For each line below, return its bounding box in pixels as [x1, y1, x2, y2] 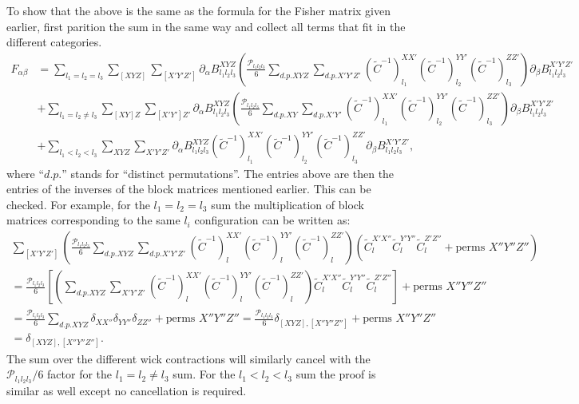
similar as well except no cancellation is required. [6, 382, 247, 398]
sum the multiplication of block [211, 196, 365, 212]
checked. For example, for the [6, 196, 150, 212]
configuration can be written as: [194, 212, 351, 228]
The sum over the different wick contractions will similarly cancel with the [6, 350, 371, 366]
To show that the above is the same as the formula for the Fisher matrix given [6, 2, 391, 18]
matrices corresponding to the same [6, 212, 180, 228]
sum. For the [173, 366, 236, 382]
